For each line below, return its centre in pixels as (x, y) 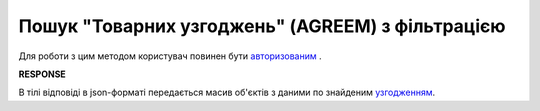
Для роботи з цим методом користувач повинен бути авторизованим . (170, 56)
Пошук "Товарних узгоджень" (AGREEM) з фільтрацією (262, 26)
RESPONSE (42, 74)
